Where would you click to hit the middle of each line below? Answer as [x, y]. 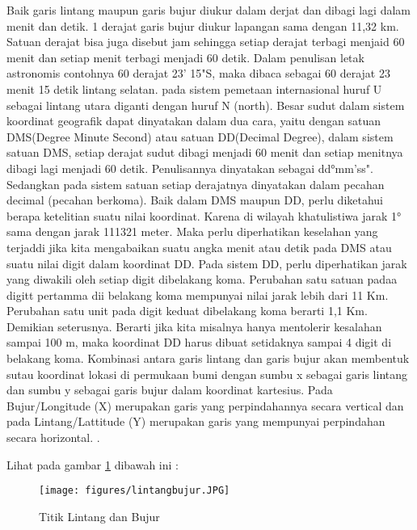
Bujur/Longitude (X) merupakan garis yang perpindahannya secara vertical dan [205, 405]
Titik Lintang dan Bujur [99, 516]
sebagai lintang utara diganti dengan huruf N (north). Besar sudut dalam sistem [206, 105]
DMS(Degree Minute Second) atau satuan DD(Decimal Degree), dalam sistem [200, 136]
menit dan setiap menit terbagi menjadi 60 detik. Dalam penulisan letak [185, 57]
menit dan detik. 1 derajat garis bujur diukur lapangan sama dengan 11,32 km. [203, 25]
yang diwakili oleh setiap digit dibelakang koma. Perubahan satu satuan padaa [202, 279]
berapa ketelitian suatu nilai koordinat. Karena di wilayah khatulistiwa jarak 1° [204, 215]
